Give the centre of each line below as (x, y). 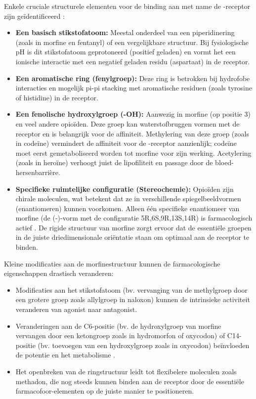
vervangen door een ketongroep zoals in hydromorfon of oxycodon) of (120, 335)
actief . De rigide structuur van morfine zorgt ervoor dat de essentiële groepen (133, 227)
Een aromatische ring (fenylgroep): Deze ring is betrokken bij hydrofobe (133, 78)
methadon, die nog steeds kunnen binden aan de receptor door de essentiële (130, 381)
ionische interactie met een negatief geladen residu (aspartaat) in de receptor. (133, 61)
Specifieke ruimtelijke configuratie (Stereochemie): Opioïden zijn (125, 189)
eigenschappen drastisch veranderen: (59, 273)
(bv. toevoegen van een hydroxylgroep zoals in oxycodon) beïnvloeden (144, 345)
